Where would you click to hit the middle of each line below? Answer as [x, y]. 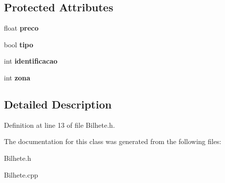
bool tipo [19, 44]
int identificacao [31, 61]
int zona [17, 77]
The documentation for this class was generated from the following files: [113, 141]
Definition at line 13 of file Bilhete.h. [59, 125]
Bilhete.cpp [21, 174]
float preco [21, 28]
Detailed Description [58, 104]
